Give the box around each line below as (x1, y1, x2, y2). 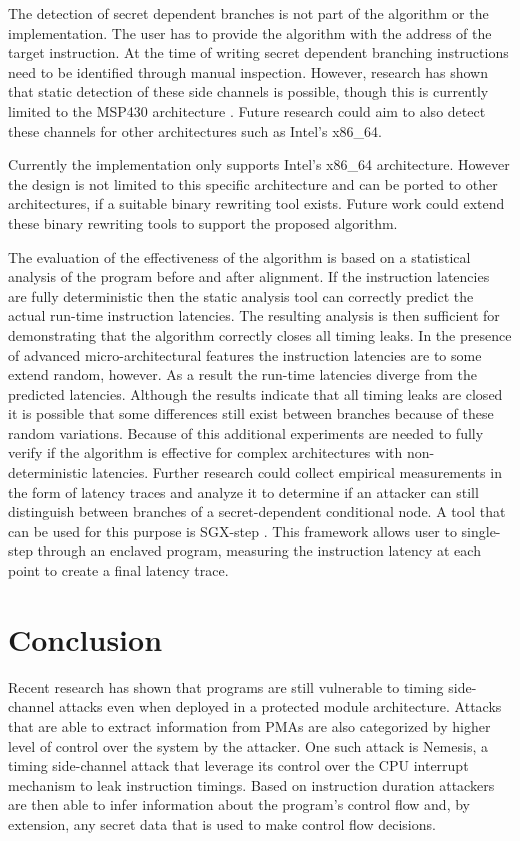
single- (461, 520, 501, 541)
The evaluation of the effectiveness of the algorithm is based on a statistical (8, 246, 471, 267)
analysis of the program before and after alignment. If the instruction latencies (8, 266, 490, 287)
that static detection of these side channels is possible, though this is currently (8, 81, 489, 102)
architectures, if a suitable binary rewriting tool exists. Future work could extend (8, 193, 505, 214)
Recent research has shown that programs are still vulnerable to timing (8, 676, 444, 697)
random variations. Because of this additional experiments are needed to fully (8, 422, 484, 443)
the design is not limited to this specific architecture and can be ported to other (8, 173, 498, 194)
